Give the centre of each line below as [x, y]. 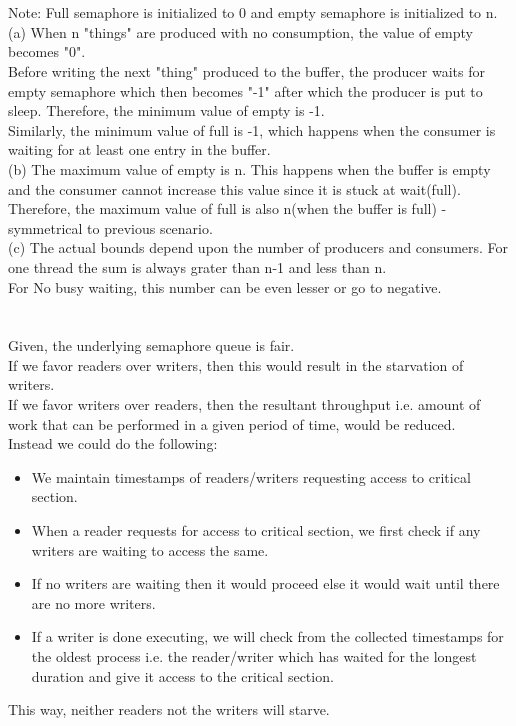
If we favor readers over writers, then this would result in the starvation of [236, 364]
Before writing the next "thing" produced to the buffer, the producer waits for [246, 70]
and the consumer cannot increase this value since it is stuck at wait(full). [234, 188]
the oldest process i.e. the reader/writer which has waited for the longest [254, 656]
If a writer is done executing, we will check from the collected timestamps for [267, 636]
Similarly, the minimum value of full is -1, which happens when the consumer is [252, 129]
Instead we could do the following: [113, 443]
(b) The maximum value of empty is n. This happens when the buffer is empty [249, 168]
